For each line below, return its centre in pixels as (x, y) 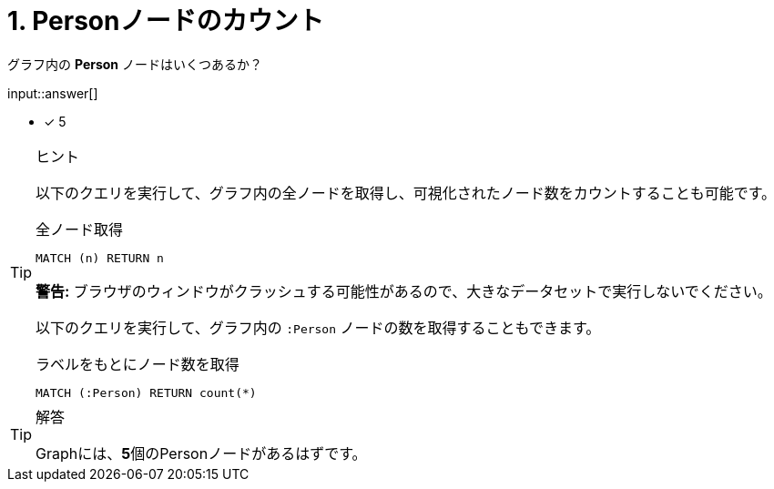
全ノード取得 (80, 229)
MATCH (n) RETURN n (100, 258)
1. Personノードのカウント (166, 21)
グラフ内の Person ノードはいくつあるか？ (135, 64)
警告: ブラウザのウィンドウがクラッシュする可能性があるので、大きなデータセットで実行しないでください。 (404, 291)
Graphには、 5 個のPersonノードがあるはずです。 (201, 453)
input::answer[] (53, 93)
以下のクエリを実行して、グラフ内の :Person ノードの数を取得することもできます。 (318, 327)
